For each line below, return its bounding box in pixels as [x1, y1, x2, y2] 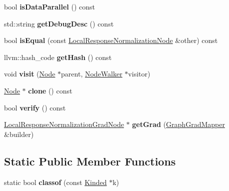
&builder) [4, 128, 34, 139]
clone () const [28, 85, 72, 95]
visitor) [128, 68, 150, 79]
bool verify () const [4, 102, 66, 112]
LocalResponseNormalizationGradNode [4, 119, 124, 129]
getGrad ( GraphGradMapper [132, 119, 225, 129]
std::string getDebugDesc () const [4, 18, 114, 28]
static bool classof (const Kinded [4, 176, 107, 187]
